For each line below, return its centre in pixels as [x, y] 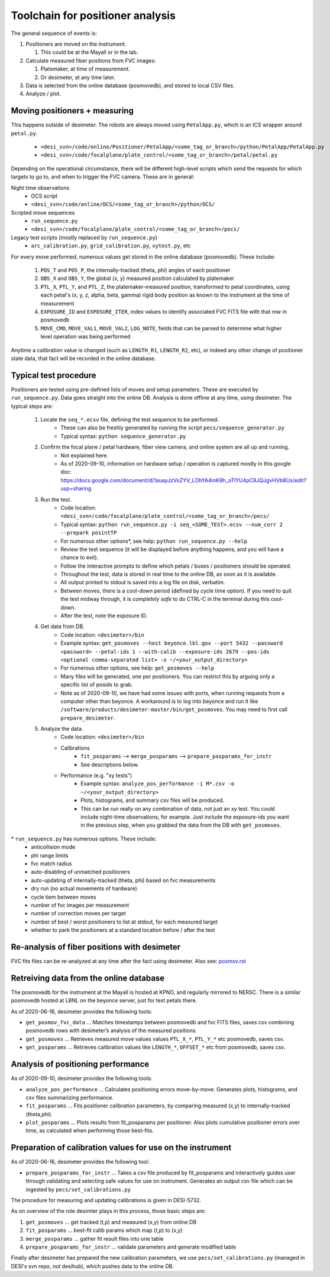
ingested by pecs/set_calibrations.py [78, 1189]
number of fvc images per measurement [80, 905]
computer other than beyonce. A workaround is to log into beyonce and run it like [159, 701]
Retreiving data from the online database [88, 978]
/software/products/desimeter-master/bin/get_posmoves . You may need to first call [174, 709]
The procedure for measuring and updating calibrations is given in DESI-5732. [106, 1200]
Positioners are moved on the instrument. [76, 44]
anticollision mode [53, 847]
